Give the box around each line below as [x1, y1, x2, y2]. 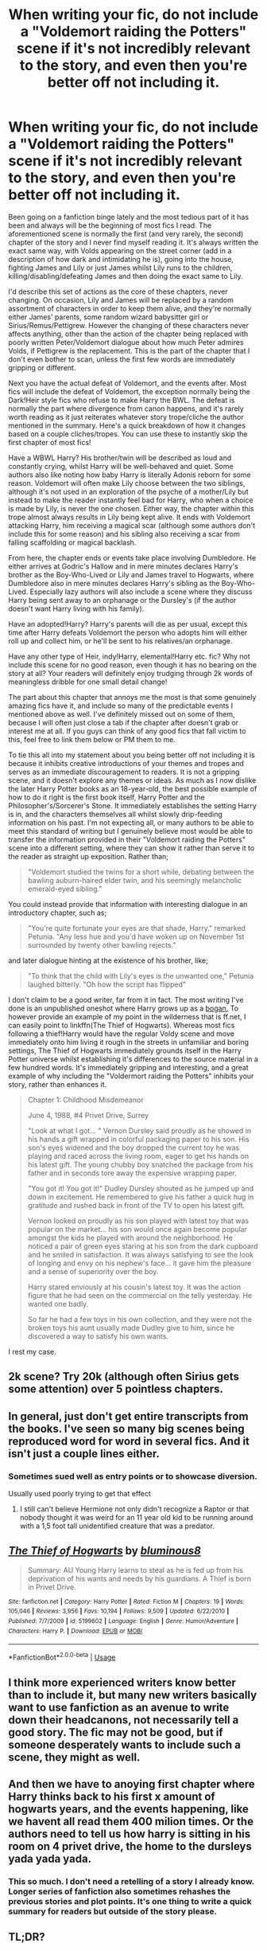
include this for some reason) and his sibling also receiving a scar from [8, 529, 241, 538]
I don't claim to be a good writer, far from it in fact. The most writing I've [8, 995, 244, 1004]
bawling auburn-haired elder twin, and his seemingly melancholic [27, 875, 242, 885]
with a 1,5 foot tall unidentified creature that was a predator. [19, 1521, 215, 1531]
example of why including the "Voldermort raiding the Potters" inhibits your [8, 1071, 254, 1081]
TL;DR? [8, 1930, 45, 1944]
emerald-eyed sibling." [27, 884, 103, 893]
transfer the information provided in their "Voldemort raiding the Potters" [8, 835, 246, 844]
